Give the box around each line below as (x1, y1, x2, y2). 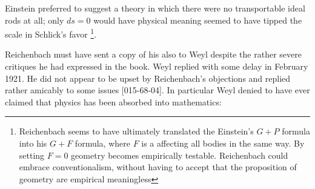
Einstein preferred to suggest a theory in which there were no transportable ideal (5, 2, 305, 14)
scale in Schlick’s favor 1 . (5, 26, 97, 40)
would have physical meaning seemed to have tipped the (93, 13, 302, 26)
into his (19, 137, 47, 149)
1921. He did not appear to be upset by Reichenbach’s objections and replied (5, 71, 291, 84)
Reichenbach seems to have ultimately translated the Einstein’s (19, 125, 254, 138)
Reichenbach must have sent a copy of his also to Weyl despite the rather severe (5, 48, 302, 61)
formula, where (75, 137, 130, 149)
